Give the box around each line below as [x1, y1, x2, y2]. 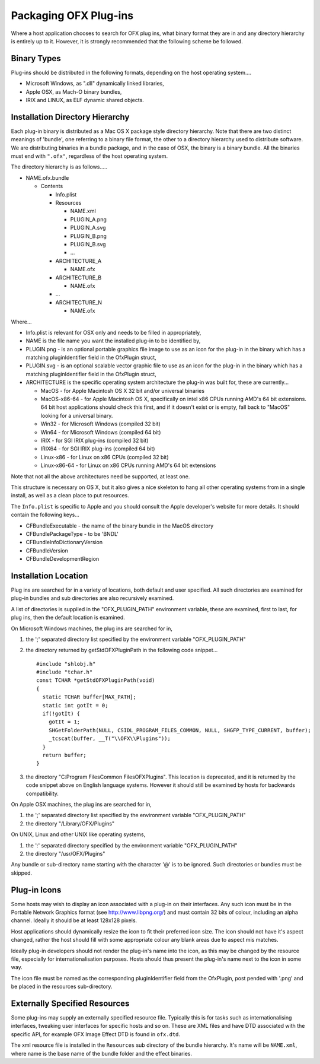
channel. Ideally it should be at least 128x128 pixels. [11, 917, 137, 924]
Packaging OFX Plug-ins [11, 9, 134, 22]
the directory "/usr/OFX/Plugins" [25, 850, 105, 857]
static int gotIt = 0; [42, 702, 108, 709]
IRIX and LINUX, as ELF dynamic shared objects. [25, 97, 145, 104]
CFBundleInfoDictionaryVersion [25, 539, 103, 546]
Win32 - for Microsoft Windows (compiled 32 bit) [40, 420, 161, 427]
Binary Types [11, 53, 62, 63]
